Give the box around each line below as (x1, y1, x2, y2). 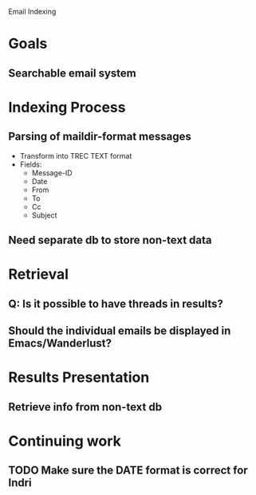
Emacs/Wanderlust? (8, 336, 112, 350)
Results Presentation (8, 368, 150, 387)
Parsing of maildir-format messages (8, 130, 191, 143)
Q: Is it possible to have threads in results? (8, 297, 223, 310)
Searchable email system (8, 66, 137, 80)
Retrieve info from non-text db (8, 400, 162, 414)
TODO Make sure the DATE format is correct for (8, 464, 249, 477)
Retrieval (8, 265, 69, 284)
